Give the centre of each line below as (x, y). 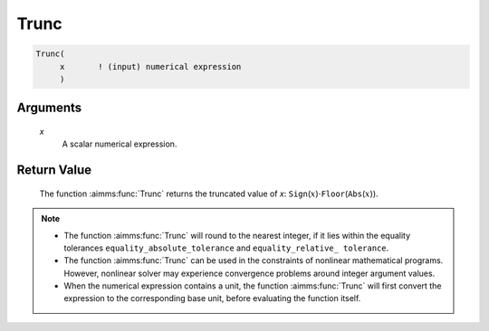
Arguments (49, 108)
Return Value (54, 170)
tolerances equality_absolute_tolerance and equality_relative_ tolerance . (226, 248)
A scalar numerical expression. (120, 144)
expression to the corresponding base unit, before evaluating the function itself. (212, 298)
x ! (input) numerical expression (150, 66)
